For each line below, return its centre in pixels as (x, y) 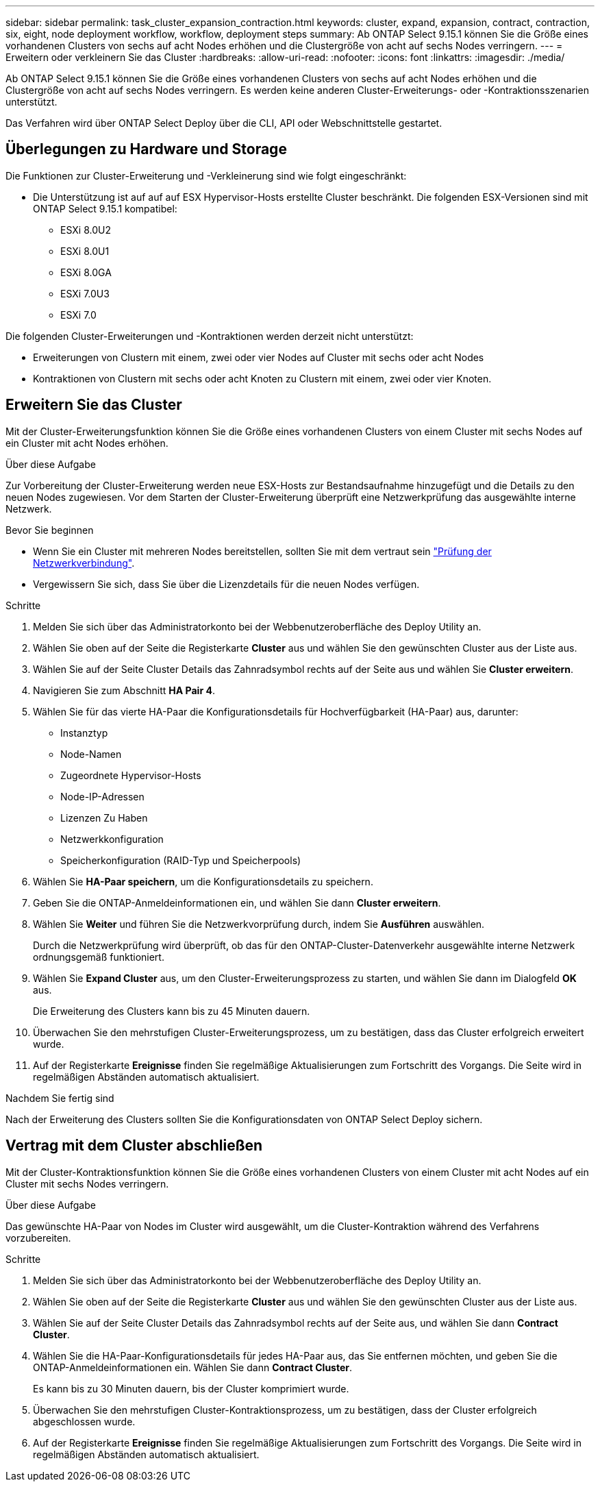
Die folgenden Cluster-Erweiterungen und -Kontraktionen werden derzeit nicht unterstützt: (210, 336)
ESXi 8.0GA (86, 272)
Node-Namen (91, 754)
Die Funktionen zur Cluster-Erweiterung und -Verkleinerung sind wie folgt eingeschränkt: (206, 175)
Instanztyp (84, 733)
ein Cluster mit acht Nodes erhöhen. (87, 443)
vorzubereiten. (38, 1238)
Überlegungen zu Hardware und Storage (146, 149)
